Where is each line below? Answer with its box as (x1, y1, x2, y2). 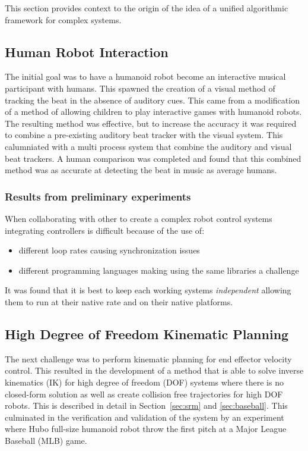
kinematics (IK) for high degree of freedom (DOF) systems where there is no (5, 375, 284, 388)
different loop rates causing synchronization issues (18, 244, 200, 256)
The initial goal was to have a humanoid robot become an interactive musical (5, 70, 286, 83)
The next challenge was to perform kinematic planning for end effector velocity (5, 352, 292, 365)
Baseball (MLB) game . (5, 434, 87, 446)
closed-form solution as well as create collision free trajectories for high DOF (5, 387, 283, 400)
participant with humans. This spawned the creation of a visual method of (5, 82, 275, 94)
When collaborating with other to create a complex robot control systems (5, 212, 272, 224)
